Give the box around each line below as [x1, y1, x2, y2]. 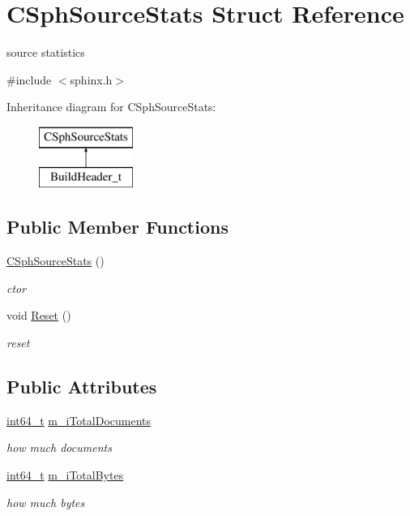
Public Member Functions [6, 214, 228, 239]
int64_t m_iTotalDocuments [6, 411, 152, 428]
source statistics [6, 44, 85, 61]
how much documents [6, 439, 112, 456]
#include [6, 71, 52, 88]
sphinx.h [70, 71, 113, 88]
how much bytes [6, 493, 85, 510]
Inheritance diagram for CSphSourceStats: [6, 98, 216, 115]
